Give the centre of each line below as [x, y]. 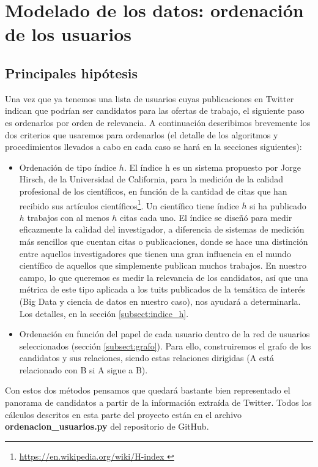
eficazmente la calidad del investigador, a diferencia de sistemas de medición [162, 229]
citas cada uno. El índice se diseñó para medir [206, 217]
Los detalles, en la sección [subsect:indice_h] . [104, 313]
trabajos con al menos [68, 217]
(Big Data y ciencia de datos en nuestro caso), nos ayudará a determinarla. [160, 301]
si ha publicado [278, 205]
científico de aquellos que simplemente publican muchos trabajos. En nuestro [163, 265]
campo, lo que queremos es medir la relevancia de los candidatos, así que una [164, 277]
